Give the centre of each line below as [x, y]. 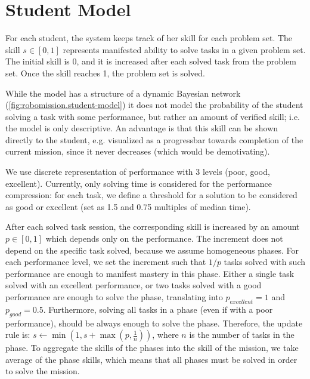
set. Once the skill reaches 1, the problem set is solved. [105, 73]
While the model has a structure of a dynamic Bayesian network [123, 93]
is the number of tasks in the [242, 335]
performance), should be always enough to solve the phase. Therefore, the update [154, 323]
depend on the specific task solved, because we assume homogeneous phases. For [152, 250]
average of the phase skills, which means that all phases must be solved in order [151, 359]
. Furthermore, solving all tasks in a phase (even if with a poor [158, 309]
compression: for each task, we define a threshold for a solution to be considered [151, 195]
